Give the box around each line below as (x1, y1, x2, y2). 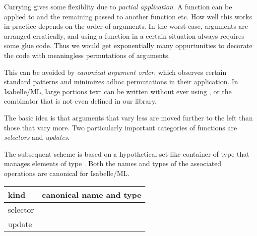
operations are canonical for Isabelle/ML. (4, 168, 129, 178)
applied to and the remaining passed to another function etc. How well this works (4, 11, 252, 21)
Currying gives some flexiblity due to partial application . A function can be (4, 1, 232, 11)
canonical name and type (42, 188, 141, 200)
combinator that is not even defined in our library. (4, 96, 157, 106)
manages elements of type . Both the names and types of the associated (4, 158, 222, 169)
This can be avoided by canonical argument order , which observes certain (4, 66, 227, 77)
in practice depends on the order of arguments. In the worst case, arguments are (4, 21, 248, 31)
